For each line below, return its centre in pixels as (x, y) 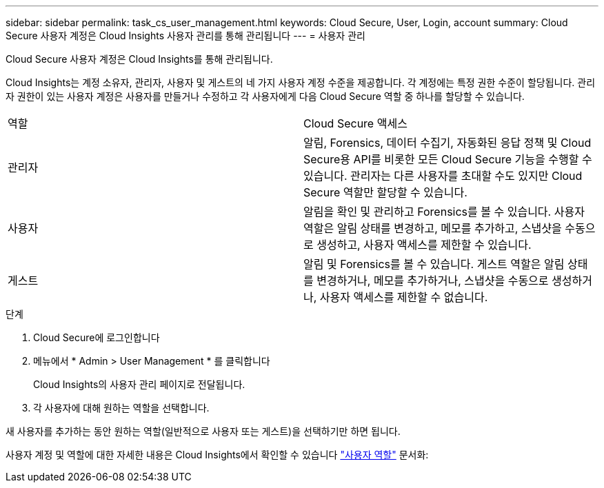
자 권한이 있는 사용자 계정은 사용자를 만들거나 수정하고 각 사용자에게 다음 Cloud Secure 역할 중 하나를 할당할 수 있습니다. (265, 96)
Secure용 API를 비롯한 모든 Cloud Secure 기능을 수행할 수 (448, 159)
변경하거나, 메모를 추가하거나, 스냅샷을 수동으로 (433, 281)
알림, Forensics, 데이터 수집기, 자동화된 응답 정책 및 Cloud (447, 143)
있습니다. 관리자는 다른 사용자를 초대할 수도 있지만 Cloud (443, 176)
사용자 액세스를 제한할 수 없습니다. (404, 297)
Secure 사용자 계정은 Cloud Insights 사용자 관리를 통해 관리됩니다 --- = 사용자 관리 (185, 35)
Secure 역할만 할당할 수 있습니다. (385, 192)
